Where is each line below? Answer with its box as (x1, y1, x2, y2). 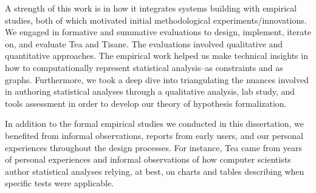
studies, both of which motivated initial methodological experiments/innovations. (5, 13, 307, 26)
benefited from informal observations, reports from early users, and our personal (5, 129, 303, 141)
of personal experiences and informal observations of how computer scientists (5, 153, 291, 166)
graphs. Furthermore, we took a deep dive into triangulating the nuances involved (5, 73, 309, 86)
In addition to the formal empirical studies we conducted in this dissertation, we (5, 117, 304, 130)
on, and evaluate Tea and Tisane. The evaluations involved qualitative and (5, 37, 283, 50)
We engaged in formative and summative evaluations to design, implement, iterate (5, 25, 311, 38)
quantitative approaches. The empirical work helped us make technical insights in (5, 49, 308, 62)
